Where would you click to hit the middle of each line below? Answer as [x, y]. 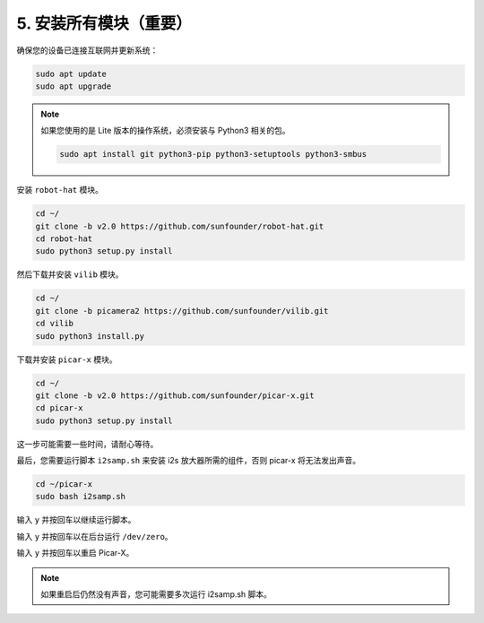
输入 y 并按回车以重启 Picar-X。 [75, 553]
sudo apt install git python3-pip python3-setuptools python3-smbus [213, 154]
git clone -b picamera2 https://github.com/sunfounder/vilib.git [182, 311]
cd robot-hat [64, 239]
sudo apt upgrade [73, 86]
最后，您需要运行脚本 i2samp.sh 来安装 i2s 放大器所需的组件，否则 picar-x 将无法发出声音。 [189, 461]
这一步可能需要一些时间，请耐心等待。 [87, 444]
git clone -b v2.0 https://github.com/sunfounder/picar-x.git [175, 395]
